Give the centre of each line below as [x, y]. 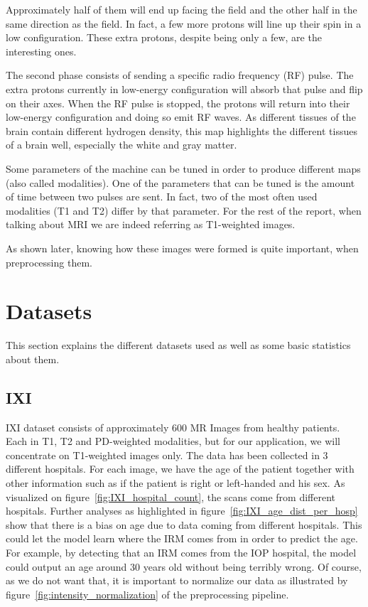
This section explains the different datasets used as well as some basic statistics [178, 345]
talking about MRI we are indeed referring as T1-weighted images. [151, 224]
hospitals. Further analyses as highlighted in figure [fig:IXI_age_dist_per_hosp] [182, 511]
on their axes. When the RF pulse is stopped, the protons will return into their [178, 103]
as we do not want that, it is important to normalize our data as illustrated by [177, 580]
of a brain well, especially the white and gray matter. [121, 145]
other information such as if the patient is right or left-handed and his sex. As [175, 482]
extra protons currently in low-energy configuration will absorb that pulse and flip [184, 88]
